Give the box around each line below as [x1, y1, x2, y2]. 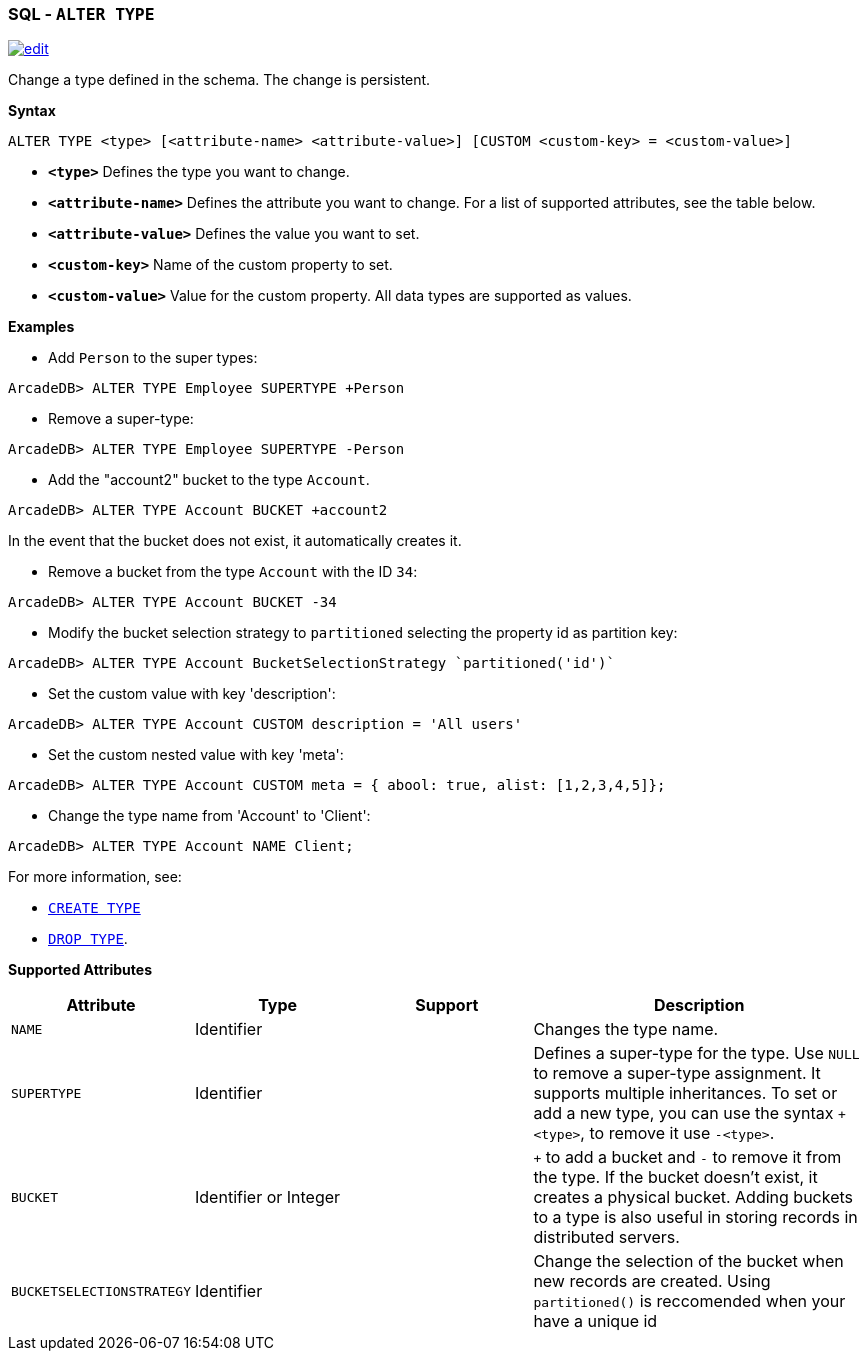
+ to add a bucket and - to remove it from [533, 1147, 842, 1168]
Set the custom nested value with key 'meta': [48, 746, 344, 764]
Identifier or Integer [195, 1187, 341, 1208]
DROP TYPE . [48, 930, 128, 948]
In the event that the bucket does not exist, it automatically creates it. [8, 532, 462, 550]
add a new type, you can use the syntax [533, 1103, 834, 1124]
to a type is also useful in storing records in [533, 1207, 858, 1228]
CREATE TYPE [48, 900, 141, 917]
